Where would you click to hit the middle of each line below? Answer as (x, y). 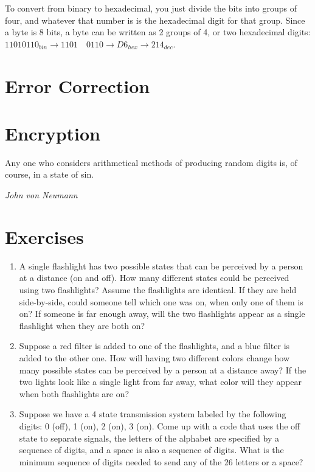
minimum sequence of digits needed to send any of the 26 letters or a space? (161, 461)
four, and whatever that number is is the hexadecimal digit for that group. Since (155, 20)
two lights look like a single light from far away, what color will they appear (161, 382)
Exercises (44, 236)
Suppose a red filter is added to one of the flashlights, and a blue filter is (154, 346)
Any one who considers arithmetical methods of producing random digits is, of (151, 162)
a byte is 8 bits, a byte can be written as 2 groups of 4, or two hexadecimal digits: (158, 32)
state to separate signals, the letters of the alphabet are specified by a (149, 438)
